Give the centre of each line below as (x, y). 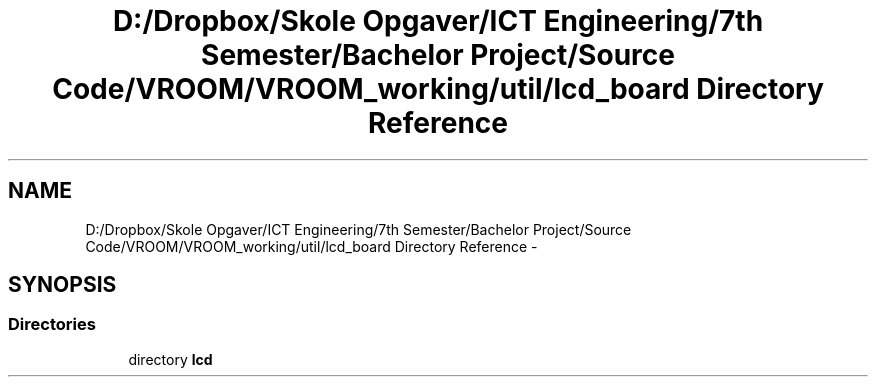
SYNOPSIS (62, 285)
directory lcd (170, 359)
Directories (52, 324)
